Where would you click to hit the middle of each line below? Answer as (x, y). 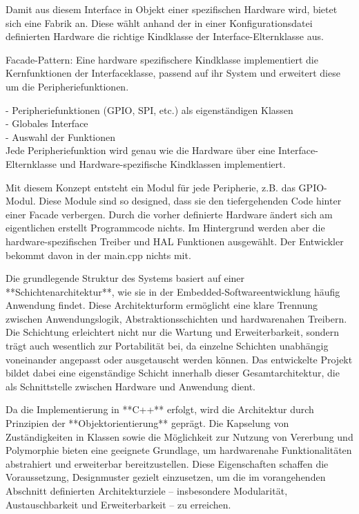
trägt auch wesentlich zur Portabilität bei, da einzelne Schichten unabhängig (167, 346)
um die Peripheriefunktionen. (67, 86)
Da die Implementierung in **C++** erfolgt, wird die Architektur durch (160, 409)
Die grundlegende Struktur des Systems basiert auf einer (125, 278)
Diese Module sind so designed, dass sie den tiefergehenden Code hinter (190, 201)
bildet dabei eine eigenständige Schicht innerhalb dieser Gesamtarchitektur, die (173, 373)
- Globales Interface (47, 123)
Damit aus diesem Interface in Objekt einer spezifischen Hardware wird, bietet (172, 9)
